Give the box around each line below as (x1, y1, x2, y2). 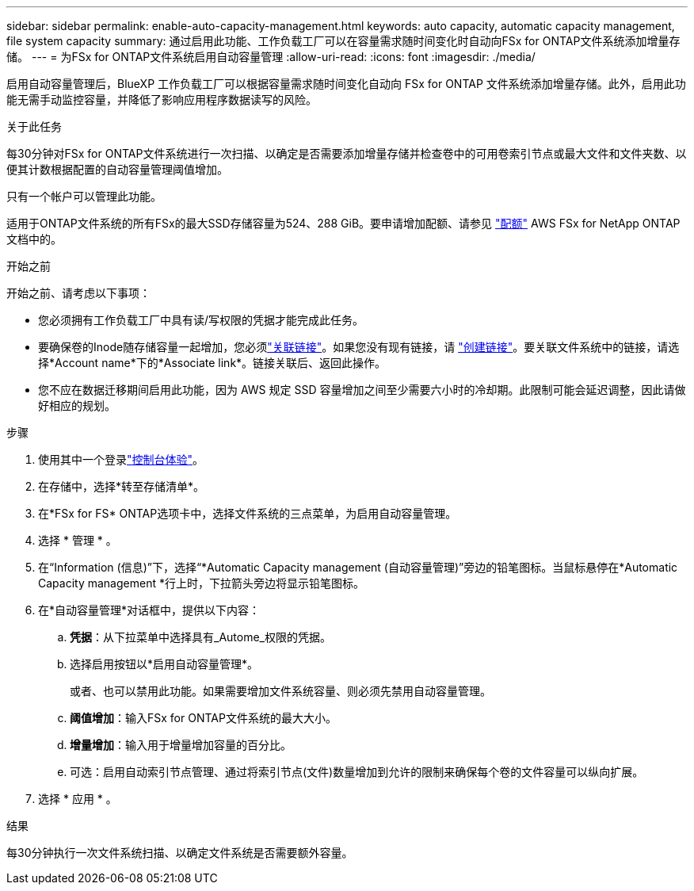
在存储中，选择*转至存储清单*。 (38, 480, 205, 493)
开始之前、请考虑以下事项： (6, 286, 151, 300)
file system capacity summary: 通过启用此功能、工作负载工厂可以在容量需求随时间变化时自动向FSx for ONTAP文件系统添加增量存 (6, 34, 681, 48)
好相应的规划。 (38, 399, 116, 412)
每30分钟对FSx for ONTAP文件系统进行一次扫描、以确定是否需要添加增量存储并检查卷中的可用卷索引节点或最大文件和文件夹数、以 (6, 147, 687, 160)
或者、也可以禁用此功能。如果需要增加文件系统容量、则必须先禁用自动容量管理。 (70, 684, 491, 698)
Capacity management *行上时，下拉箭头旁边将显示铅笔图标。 (38, 576, 364, 590)
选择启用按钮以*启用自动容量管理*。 (70, 657, 259, 671)
